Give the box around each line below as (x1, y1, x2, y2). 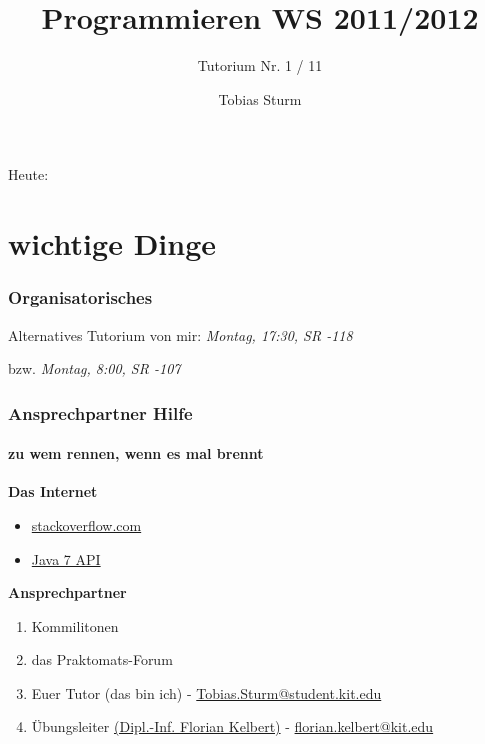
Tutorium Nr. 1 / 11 (197, 55, 323, 76)
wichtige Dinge (8, 223, 217, 264)
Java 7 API (31, 548, 101, 569)
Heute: (8, 164, 49, 185)
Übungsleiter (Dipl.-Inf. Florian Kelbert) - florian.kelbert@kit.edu (31, 716, 434, 737)
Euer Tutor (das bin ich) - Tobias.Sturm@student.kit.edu (31, 682, 382, 703)
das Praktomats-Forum (31, 649, 173, 670)
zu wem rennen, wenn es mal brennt (8, 443, 264, 464)
